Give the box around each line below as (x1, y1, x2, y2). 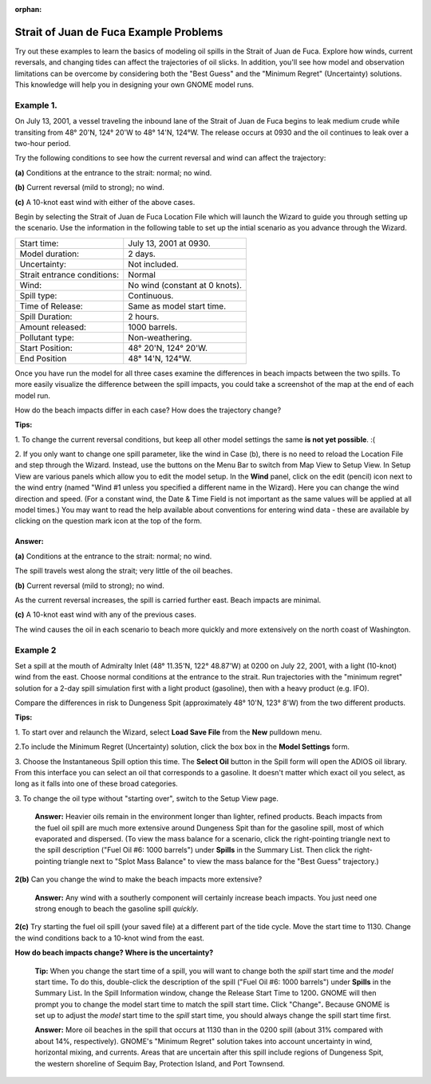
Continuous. (128, 290, 174, 301)
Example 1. (14, 100, 57, 111)
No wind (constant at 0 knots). (128, 279, 243, 290)
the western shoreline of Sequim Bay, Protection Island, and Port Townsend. (34, 1058, 285, 1068)
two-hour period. (14, 139, 71, 148)
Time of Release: (19, 300, 83, 311)
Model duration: (19, 248, 80, 259)
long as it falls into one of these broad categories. (14, 779, 179, 789)
